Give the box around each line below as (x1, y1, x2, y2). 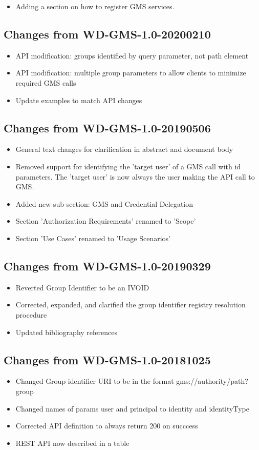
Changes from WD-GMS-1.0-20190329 (4, 258, 211, 273)
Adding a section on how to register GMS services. (15, 1, 175, 11)
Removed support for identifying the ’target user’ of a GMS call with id (15, 161, 241, 171)
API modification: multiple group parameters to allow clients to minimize (15, 67, 246, 78)
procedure (15, 309, 47, 320)
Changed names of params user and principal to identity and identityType (15, 403, 249, 414)
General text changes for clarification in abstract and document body (15, 144, 233, 154)
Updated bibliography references (15, 326, 117, 337)
